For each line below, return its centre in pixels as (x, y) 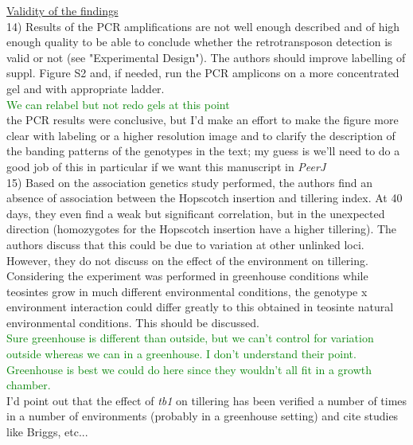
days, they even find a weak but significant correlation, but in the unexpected (196, 213)
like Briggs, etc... (47, 432)
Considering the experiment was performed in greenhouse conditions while (187, 276)
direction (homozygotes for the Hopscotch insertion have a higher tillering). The (202, 229)
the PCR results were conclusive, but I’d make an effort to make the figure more (203, 120)
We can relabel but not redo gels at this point (118, 104)
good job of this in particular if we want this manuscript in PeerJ (166, 166)
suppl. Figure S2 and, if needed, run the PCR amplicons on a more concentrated (203, 73)
